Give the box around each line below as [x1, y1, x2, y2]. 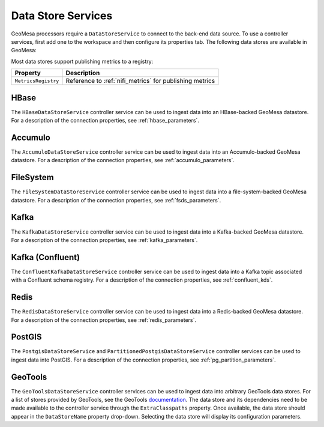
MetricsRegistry [14, 77, 59, 84]
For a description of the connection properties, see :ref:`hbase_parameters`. [11, 117, 199, 124]
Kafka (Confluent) [11, 252, 80, 262]
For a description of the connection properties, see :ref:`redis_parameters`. [11, 316, 197, 324]
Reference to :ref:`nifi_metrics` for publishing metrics [65, 77, 215, 85]
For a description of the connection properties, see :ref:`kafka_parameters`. [11, 236, 198, 243]
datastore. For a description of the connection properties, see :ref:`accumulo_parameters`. [11, 157, 235, 164]
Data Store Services [11, 9, 113, 22]
